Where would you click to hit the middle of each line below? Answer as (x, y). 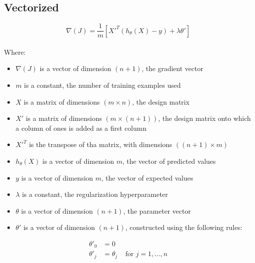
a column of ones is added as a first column (81, 128)
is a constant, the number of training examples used (102, 85)
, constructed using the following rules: (184, 227)
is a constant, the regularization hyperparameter (95, 194)
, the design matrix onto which (204, 118)
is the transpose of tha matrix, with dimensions (101, 144)
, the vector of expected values (147, 177)
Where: (15, 52)
